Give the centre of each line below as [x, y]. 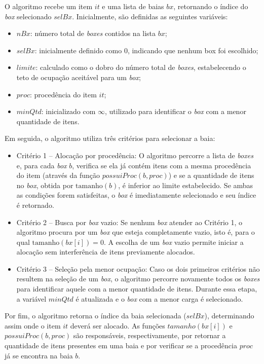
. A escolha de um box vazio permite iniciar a [174, 242]
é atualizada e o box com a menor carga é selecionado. [159, 298]
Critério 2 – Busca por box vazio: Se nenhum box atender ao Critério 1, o [129, 222]
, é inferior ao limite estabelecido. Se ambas [186, 185]
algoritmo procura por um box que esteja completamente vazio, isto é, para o [136, 232]
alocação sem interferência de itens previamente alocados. [106, 252]
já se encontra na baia [39, 355]
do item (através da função [58, 175]
